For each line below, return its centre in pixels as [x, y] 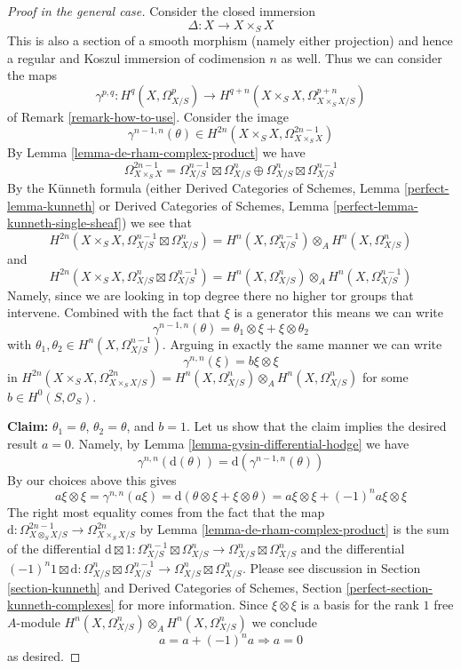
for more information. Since [193, 605]
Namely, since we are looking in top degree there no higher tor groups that [211, 295]
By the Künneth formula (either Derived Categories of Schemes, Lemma [204, 188]
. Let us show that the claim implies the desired [316, 426]
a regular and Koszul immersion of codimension [136, 57]
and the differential [353, 549]
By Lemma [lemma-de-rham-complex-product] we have [156, 152]
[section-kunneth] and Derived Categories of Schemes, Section [175, 587]
